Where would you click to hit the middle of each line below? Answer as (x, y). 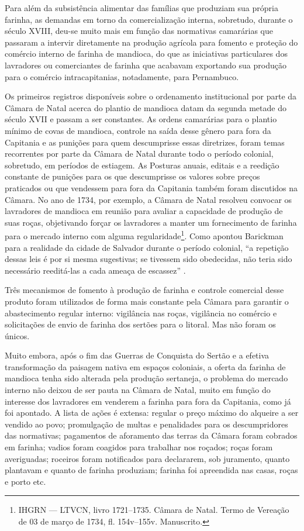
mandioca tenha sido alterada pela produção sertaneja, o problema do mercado (146, 378)
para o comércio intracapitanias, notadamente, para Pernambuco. (122, 76)
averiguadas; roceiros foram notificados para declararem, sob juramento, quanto (147, 458)
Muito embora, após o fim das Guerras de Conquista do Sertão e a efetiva (137, 355)
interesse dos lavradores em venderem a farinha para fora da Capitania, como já (148, 401)
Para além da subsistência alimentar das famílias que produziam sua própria (141, 8)
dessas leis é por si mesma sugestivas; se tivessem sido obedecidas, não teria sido (148, 259)
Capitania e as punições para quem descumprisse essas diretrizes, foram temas (145, 142)
